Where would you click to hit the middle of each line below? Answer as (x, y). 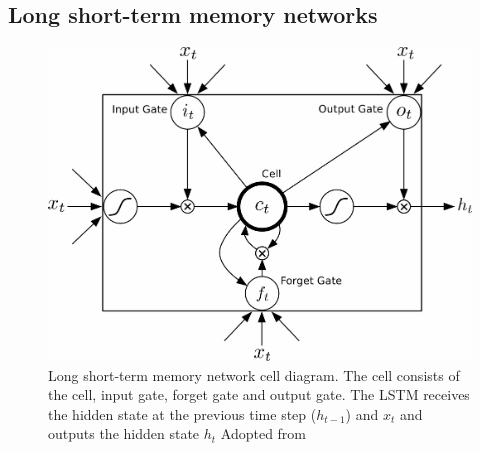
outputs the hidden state (124, 433)
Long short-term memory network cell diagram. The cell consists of (254, 374)
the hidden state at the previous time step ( (182, 413)
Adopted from (263, 433)
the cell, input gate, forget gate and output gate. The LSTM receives (259, 394)
